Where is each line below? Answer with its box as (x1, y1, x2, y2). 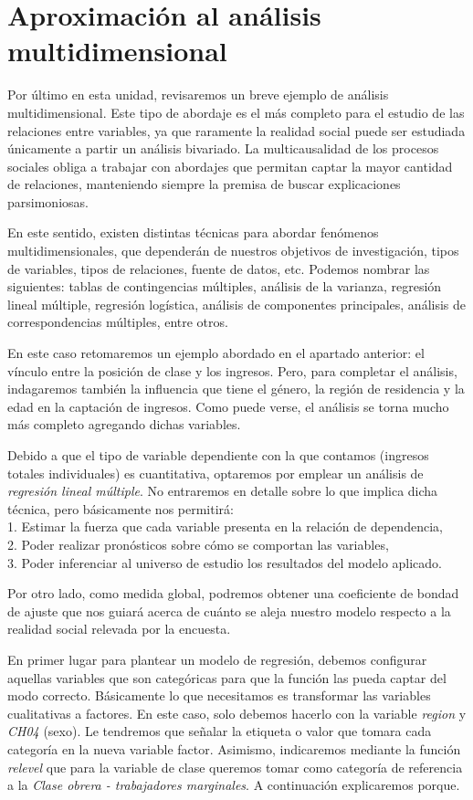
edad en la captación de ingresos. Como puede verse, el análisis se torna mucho (7, 396, 449, 416)
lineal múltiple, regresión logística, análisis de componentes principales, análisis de (7, 294, 467, 313)
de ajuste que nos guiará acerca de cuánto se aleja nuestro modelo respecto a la (7, 601, 451, 620)
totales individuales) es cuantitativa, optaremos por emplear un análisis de (7, 463, 424, 482)
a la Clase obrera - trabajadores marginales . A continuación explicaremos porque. (7, 775, 460, 795)
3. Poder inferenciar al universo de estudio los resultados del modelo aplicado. (7, 553, 443, 572)
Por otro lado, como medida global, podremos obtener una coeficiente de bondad (7, 584, 459, 603)
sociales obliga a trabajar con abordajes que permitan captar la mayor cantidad (7, 156, 453, 175)
